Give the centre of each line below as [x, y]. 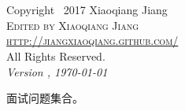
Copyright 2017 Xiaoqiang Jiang [87, 10]
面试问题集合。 [45, 98]
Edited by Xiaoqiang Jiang [73, 25]
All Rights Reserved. [56, 55]
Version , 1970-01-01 [57, 71]
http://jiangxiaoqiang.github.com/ [92, 41]
